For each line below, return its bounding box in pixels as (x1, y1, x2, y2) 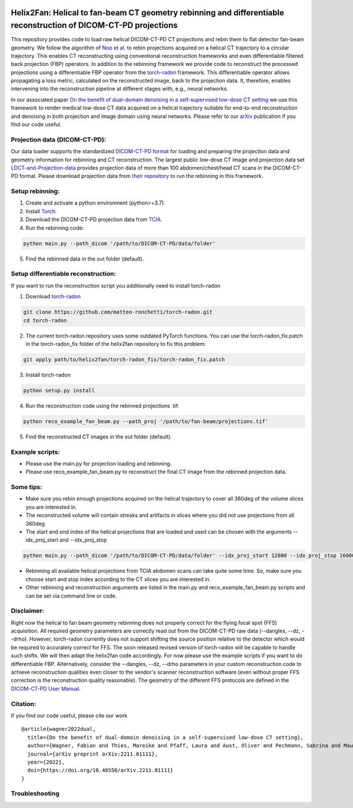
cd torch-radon (23, 317, 67, 324)
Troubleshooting (11, 790, 60, 798)
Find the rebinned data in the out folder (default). (25, 255, 144, 262)
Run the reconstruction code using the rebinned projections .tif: (25, 402, 179, 409)
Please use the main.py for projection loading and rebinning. (25, 460, 172, 467)
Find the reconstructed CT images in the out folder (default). (25, 433, 172, 440)
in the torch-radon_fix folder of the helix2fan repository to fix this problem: (25, 340, 206, 347)
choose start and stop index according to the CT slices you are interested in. (25, 575, 211, 583)
